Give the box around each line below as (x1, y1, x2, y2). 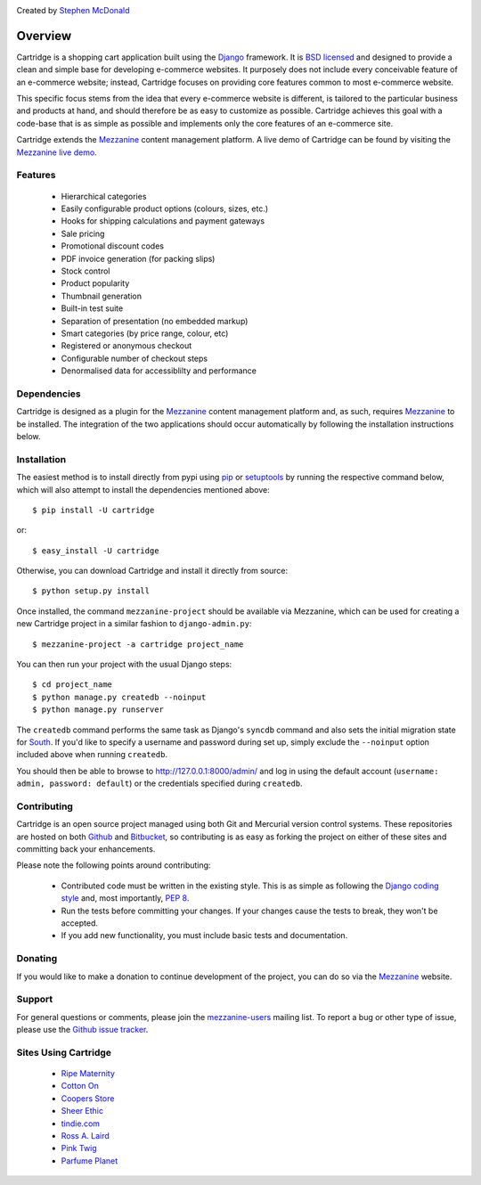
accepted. (61, 918, 98, 928)
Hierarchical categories (61, 191, 147, 201)
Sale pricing (61, 228, 105, 239)
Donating (16, 952, 58, 965)
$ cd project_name (32, 680, 113, 690)
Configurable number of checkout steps (61, 353, 208, 364)
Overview (16, 28, 72, 44)
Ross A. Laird (61, 1131, 110, 1140)
